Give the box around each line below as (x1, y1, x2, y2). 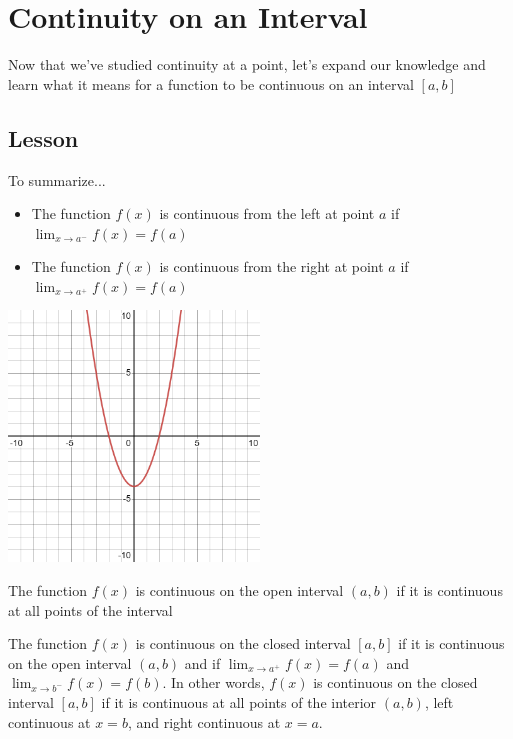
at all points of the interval (8, 599, 173, 620)
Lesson (8, 122, 79, 153)
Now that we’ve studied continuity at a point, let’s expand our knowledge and (8, 54, 486, 75)
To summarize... (8, 169, 106, 190)
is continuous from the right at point (159, 256, 384, 277)
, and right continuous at (127, 711, 281, 732)
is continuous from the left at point (159, 203, 375, 224)
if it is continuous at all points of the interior (101, 692, 377, 713)
